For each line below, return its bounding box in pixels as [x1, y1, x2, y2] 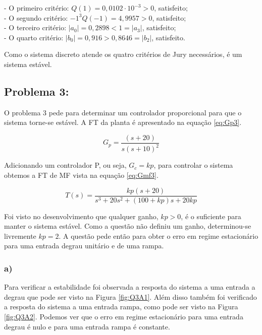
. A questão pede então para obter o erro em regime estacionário [59, 230, 258, 241]
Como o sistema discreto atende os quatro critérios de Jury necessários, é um [4, 49, 242, 59]
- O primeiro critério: [4, 3, 69, 13]
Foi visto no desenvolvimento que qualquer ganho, [4, 211, 159, 221]
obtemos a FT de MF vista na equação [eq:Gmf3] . [4, 169, 159, 180]
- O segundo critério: [4, 12, 68, 23]
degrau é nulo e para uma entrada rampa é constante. [4, 321, 170, 331]
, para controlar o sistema [153, 160, 233, 170]
